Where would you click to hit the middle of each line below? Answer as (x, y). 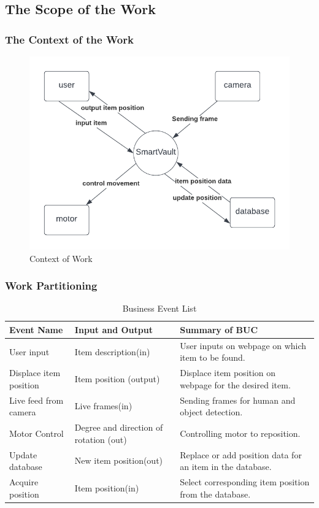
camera (23, 412)
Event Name (36, 329)
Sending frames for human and (238, 400)
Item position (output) (117, 379)
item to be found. (213, 357)
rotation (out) (101, 439)
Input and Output (113, 329)
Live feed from (37, 400)
